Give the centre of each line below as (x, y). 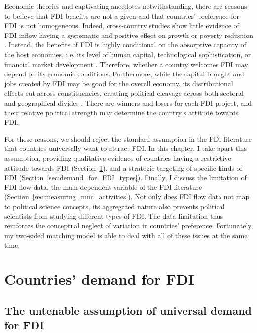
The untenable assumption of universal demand (128, 310)
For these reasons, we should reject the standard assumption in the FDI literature (128, 138)
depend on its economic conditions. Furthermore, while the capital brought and (124, 74)
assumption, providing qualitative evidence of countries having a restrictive (118, 158)
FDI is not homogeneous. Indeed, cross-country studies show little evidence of (122, 25)
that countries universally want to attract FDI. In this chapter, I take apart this (126, 148)
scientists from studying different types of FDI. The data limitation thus (114, 216)
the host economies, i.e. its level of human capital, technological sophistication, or (128, 54)
